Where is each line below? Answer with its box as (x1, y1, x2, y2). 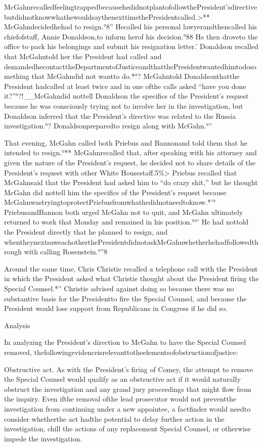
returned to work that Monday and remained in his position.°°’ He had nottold (4, 216, 249, 227)
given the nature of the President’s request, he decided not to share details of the (4, 157, 255, 167)
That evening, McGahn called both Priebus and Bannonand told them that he (4, 137, 247, 148)
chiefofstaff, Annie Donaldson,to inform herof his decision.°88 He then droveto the (4, 31, 258, 41)
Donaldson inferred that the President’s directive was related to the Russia (4, 110, 236, 121)
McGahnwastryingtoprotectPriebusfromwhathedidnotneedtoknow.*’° (4, 197, 216, 207)
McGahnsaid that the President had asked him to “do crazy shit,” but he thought (4, 177, 258, 188)
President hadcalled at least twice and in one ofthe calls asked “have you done (4, 80, 246, 91)
